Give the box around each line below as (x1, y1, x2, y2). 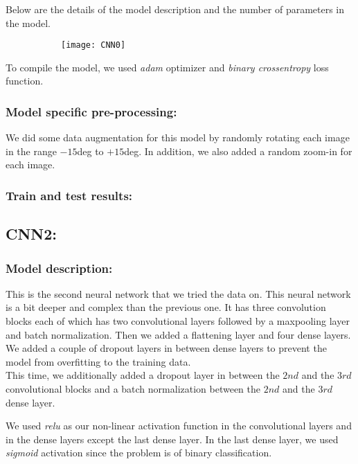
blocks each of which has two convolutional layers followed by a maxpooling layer (6, 314, 350, 328)
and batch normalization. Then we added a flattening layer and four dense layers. (6, 327, 351, 341)
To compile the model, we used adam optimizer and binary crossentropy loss (6, 60, 329, 74)
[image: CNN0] (61, 40, 126, 51)
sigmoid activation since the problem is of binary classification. (6, 445, 272, 460)
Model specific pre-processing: (6, 102, 177, 120)
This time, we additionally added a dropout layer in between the (6, 368, 280, 382)
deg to (77, 143, 104, 158)
